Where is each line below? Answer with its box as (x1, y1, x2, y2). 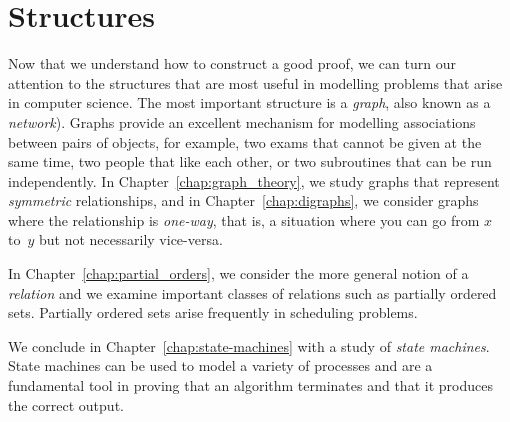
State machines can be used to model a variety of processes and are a (8, 355, 433, 376)
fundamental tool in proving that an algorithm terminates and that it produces (8, 375, 493, 396)
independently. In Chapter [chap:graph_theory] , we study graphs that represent (8, 170, 500, 191)
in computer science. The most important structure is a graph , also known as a (8, 92, 491, 113)
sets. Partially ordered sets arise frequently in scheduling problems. (8, 302, 418, 323)
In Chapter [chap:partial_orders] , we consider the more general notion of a (8, 263, 469, 284)
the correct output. (8, 394, 124, 415)
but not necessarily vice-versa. (38, 229, 223, 250)
